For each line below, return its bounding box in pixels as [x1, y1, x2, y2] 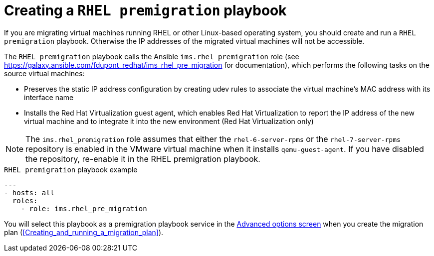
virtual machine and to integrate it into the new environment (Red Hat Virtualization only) [24, 117, 314, 126]
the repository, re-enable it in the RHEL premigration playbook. [25, 153, 260, 164]
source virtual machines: [4, 69, 85, 78]
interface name [24, 93, 74, 102]
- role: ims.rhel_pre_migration [20, 204, 147, 213]
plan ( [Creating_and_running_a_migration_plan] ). [4, 228, 164, 237]
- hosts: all [4, 188, 55, 197]
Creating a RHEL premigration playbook [4, 2, 287, 19]
